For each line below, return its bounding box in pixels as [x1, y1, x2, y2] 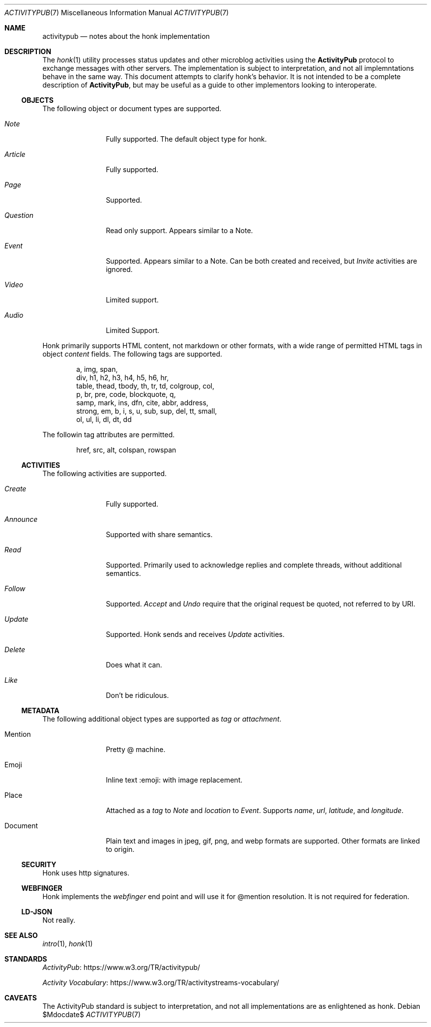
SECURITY [21, 860, 57, 869]
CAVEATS [4, 994, 37, 1002]
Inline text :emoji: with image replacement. [106, 776, 243, 784]
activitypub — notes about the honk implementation [42, 32, 210, 40]
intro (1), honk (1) [42, 939, 93, 948]
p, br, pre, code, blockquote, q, [76, 390, 176, 398]
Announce [4, 515, 38, 523]
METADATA [21, 706, 59, 715]
